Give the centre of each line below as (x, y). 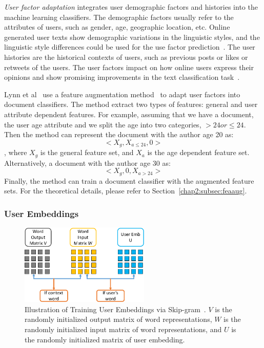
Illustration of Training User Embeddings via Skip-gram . (115, 309)
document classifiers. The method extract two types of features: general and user (131, 104)
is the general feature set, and (87, 152)
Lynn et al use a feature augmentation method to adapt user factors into (122, 94)
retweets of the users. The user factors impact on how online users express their (129, 67)
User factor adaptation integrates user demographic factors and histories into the (131, 7)
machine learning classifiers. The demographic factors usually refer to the (119, 17)
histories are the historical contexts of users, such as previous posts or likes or (126, 57)
